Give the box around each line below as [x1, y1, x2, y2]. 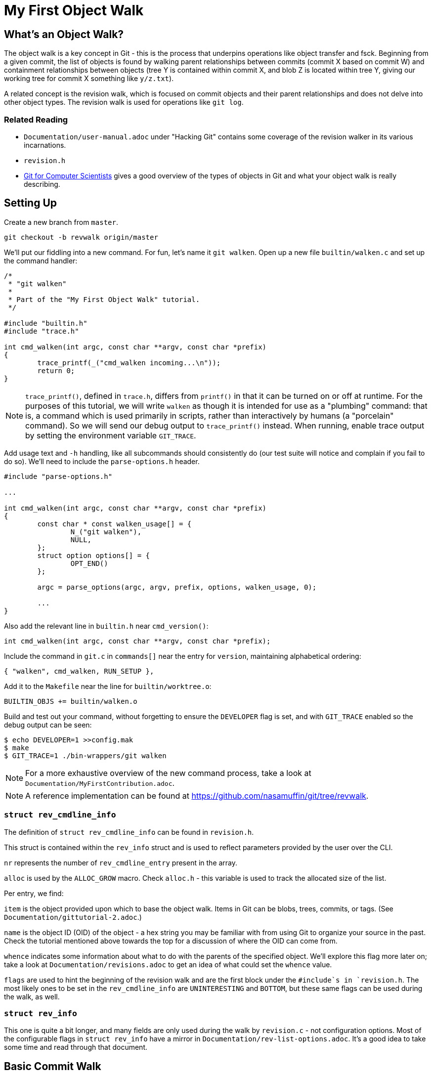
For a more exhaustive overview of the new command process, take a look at [25, 768, 311, 778]
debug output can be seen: [4, 720, 92, 729]
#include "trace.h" [4, 327, 79, 335]
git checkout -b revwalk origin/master [4, 233, 158, 241]
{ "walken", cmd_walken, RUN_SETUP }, [4, 667, 154, 675]
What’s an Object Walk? [4, 28, 124, 41]
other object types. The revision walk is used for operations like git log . [4, 98, 244, 107]
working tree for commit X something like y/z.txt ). [4, 74, 174, 83]
